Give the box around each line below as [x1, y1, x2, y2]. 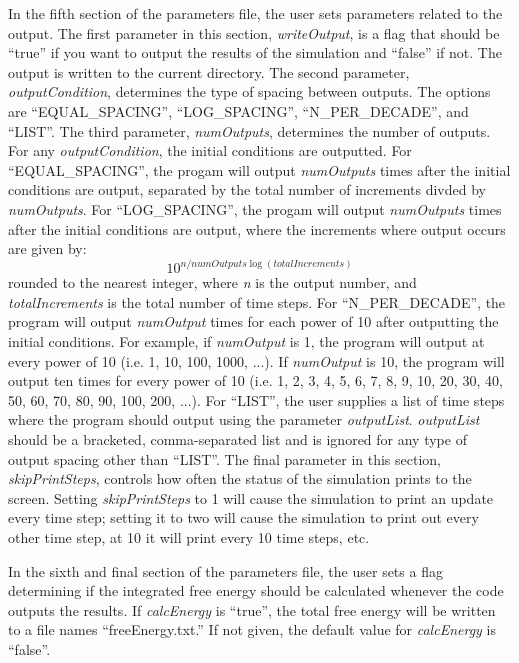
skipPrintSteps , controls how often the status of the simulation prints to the [8, 468, 472, 489]
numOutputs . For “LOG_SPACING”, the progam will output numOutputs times [8, 198, 502, 219]
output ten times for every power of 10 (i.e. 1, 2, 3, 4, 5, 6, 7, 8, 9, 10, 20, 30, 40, [8, 370, 503, 391]
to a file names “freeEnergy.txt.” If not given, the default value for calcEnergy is [8, 619, 496, 640]
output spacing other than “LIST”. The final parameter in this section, [8, 448, 442, 469]
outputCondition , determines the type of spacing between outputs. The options [8, 81, 491, 102]
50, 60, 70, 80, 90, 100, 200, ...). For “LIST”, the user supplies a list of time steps [8, 389, 505, 410]
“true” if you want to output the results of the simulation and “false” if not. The [8, 42, 502, 63]
